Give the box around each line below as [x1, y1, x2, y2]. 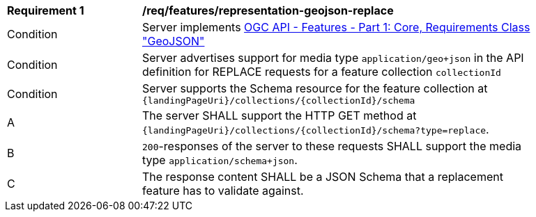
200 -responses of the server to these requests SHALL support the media [142, 139, 522, 153]
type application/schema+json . [142, 153, 298, 167]
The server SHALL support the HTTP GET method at [142, 108, 417, 122]
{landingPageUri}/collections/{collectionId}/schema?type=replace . [142, 122, 489, 136]
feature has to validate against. [142, 184, 304, 198]
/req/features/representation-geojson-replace [142, 3, 394, 17]
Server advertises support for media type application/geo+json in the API [142, 51, 524, 65]
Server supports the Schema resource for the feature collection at [142, 81, 488, 95]
